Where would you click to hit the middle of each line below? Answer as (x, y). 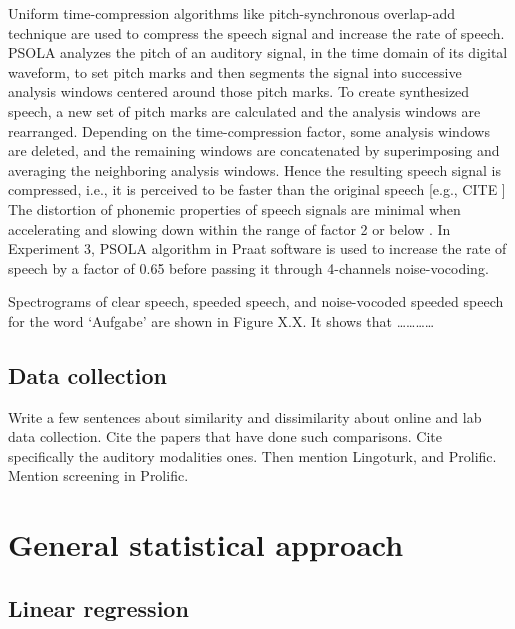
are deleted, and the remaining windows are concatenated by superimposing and (254, 150)
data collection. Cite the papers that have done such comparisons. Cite (225, 436)
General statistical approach (206, 544)
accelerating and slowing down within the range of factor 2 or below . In (229, 228)
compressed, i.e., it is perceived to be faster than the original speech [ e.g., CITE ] (257, 189)
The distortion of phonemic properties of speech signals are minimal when (234, 208)
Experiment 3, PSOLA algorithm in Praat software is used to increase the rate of (257, 248)
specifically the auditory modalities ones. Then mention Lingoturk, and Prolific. (252, 455)
